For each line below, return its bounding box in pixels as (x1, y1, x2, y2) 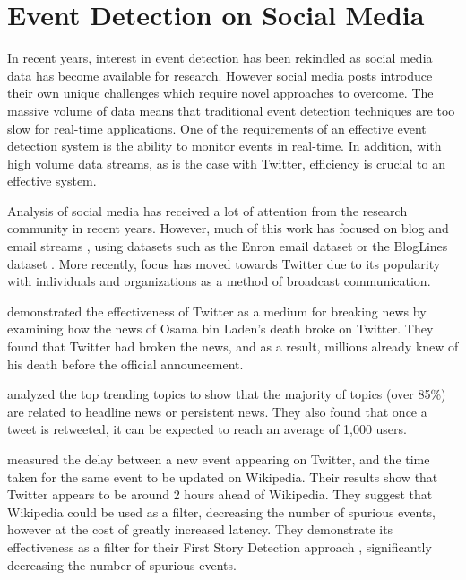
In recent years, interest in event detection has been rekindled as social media (7, 48, 433, 67)
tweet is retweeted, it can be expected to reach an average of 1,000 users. (7, 420, 407, 438)
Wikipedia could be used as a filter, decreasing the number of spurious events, (7, 502, 436, 521)
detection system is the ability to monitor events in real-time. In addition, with (7, 136, 442, 155)
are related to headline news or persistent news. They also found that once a (7, 402, 427, 420)
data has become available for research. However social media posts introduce (7, 65, 433, 84)
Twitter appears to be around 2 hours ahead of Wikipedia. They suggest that (7, 485, 433, 504)
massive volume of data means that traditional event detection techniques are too (7, 100, 455, 119)
